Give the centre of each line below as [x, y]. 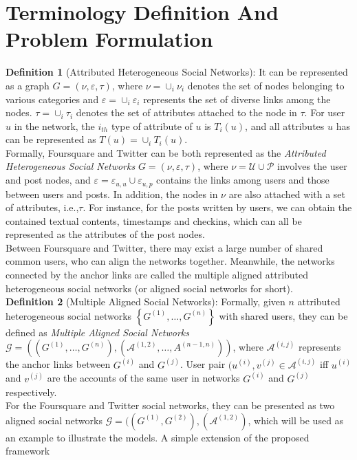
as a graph [28, 85]
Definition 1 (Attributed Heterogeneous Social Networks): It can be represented [177, 72]
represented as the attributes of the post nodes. [105, 234]
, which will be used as [296, 420]
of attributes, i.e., [42, 207]
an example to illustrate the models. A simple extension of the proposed [158, 437]
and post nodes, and [48, 180]
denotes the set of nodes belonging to [266, 85]
